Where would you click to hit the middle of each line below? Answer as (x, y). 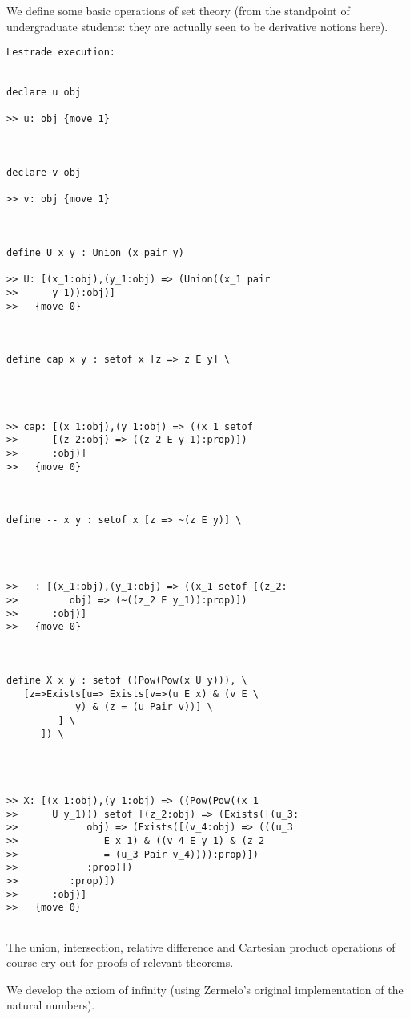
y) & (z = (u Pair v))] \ (144, 707)
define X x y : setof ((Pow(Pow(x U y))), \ (127, 681)
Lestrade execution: (61, 53)
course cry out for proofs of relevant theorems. (120, 962)
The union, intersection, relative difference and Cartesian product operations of (201, 946)
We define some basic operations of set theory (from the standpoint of (178, 10)
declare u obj (44, 93)
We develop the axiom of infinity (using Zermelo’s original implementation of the (205, 989)
